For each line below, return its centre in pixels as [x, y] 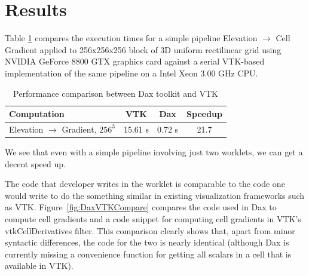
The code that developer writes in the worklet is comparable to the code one [145, 184]
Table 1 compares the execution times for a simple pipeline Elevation [131, 38]
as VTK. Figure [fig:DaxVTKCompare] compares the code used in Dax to [141, 207]
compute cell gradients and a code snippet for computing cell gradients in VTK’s [153, 219]
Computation [37, 114]
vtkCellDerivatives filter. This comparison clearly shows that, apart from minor [150, 230]
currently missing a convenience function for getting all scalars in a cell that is [148, 254]
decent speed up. [35, 163]
